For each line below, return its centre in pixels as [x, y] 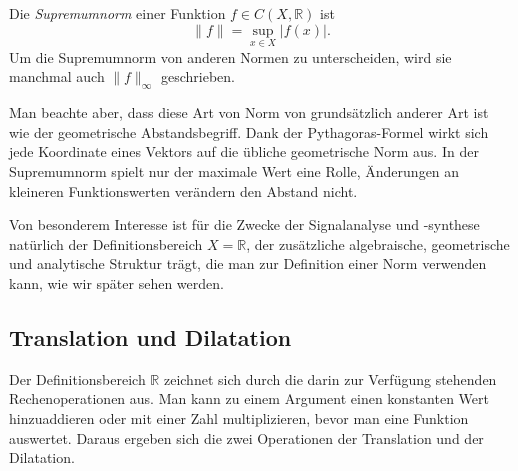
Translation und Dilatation [150, 336]
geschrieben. [197, 76]
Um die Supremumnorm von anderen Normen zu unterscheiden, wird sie [230, 56]
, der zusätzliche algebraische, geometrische [378, 243]
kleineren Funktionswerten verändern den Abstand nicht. [183, 190]
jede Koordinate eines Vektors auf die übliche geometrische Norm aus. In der [244, 151]
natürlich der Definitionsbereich [106, 243]
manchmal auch [57, 76]
